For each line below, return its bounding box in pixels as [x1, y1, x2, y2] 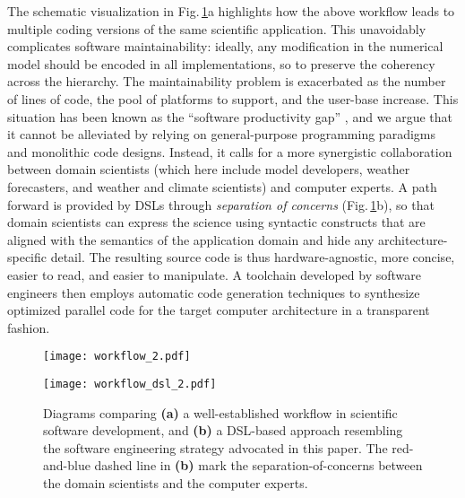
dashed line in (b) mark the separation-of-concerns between [94, 456, 423, 475]
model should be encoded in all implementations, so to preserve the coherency [7, 54, 435, 73]
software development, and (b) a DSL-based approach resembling [43, 421, 403, 440]
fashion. [7, 318, 50, 336]
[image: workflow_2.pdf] [43, 350, 191, 363]
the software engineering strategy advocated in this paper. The [43, 438, 388, 457]
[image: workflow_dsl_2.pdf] [43, 377, 217, 390]
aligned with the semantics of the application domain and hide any [7, 230, 375, 249]
